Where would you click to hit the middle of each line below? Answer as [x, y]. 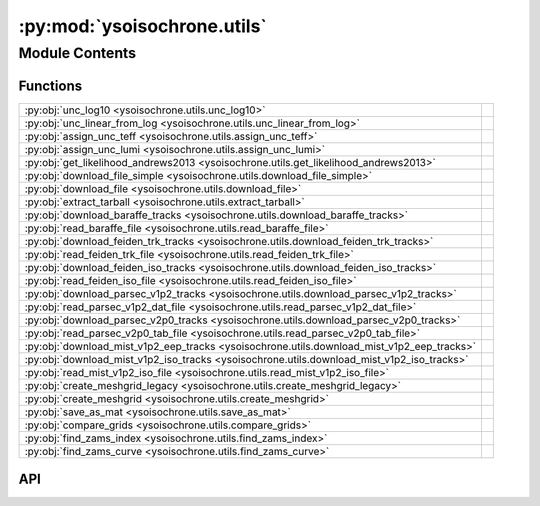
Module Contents [77, 53]
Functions [50, 85]
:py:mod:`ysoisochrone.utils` [142, 26]
